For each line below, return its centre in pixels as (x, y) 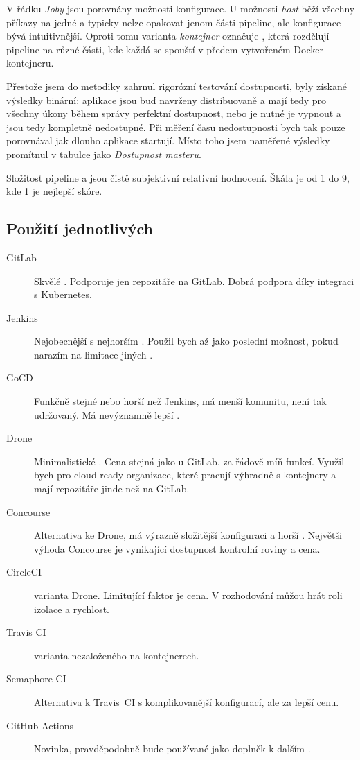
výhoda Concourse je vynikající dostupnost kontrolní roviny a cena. (177, 548)
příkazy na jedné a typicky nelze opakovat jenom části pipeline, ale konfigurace (174, 22)
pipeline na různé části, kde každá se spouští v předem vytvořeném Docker (165, 49)
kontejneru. (30, 63)
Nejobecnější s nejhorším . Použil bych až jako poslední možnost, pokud (186, 341)
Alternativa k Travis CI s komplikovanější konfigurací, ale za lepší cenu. (187, 701)
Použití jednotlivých (80, 228)
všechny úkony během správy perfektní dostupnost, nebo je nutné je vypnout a (174, 113)
